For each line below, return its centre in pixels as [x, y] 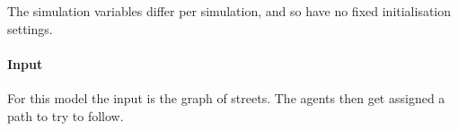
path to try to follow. [66, 115]
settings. [30, 28]
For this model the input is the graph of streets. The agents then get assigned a [226, 97]
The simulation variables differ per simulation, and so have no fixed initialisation [229, 11]
